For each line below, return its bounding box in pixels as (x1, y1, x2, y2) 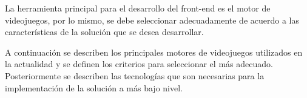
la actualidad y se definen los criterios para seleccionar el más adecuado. (5, 57, 273, 70)
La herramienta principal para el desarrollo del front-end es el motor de (5, 2, 271, 14)
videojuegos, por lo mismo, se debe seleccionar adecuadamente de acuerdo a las (5, 13, 299, 26)
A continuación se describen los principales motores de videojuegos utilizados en (5, 45, 303, 58)
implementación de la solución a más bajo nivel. (5, 81, 183, 94)
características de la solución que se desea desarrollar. (5, 25, 204, 38)
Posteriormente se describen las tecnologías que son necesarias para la (5, 69, 265, 82)
